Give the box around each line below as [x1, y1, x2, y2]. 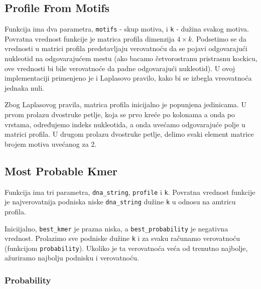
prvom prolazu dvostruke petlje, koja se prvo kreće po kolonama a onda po [5, 109, 235, 120]
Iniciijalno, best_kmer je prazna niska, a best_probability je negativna [5, 223, 228, 233]
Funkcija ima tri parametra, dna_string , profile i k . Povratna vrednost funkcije [5, 186, 255, 197]
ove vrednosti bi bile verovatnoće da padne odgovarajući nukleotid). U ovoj [5, 63, 235, 73]
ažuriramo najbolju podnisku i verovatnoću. [5, 252, 139, 263]
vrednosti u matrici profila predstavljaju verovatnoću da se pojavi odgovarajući [5, 43, 247, 54]
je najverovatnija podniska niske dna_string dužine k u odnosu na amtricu [5, 196, 236, 207]
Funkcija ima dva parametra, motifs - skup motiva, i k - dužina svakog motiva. [5, 24, 249, 34]
